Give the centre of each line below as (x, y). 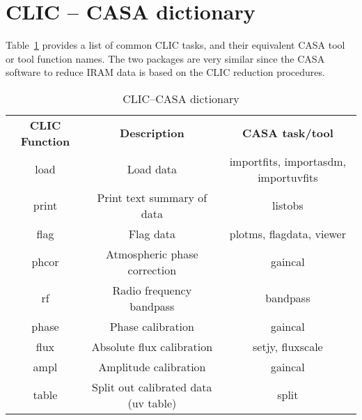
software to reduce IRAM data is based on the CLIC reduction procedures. (165, 72)
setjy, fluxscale (288, 346)
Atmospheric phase (152, 254)
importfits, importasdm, (288, 161)
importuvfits (288, 177)
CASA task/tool (288, 133)
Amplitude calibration (152, 366)
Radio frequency (152, 290)
